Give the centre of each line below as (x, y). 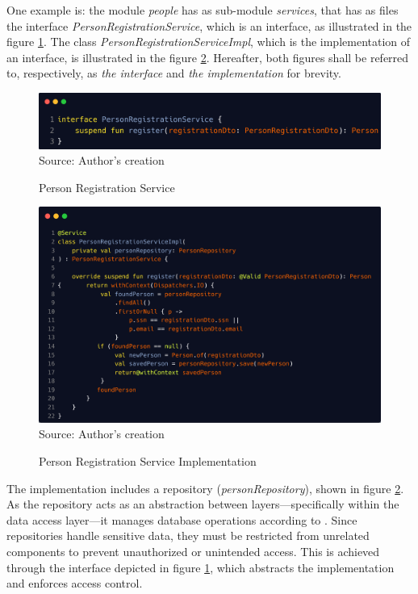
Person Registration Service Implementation (148, 460)
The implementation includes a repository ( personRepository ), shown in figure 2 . (205, 488)
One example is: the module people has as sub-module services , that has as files (203, 10)
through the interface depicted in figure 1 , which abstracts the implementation (201, 567)
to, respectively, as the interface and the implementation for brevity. (174, 73)
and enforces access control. (75, 583)
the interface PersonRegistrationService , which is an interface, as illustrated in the (209, 25)
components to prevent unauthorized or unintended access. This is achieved (193, 551)
